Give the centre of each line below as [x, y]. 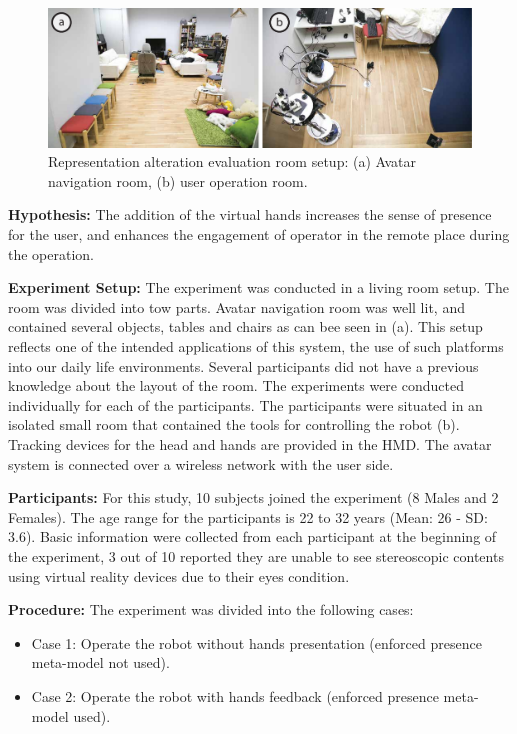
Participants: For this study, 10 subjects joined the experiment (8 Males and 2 [253, 497]
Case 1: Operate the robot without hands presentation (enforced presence [256, 642]
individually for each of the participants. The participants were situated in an [245, 404]
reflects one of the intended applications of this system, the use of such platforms [256, 346]
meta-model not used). [100, 662]
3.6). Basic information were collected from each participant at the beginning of [252, 536]
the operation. [51, 253]
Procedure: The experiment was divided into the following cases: [211, 609]
